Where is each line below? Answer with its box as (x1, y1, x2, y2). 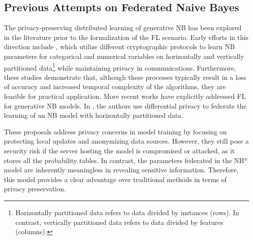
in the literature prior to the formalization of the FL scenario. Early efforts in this (4, 32, 249, 42)
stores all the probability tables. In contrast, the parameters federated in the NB (4, 155, 244, 165)
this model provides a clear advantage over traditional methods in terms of (4, 174, 227, 184)
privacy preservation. (4, 184, 66, 194)
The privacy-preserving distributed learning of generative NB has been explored (4, 22, 242, 33)
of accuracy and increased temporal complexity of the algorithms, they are (4, 81, 226, 92)
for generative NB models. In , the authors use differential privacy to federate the (4, 100, 247, 111)
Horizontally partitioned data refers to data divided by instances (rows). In (15, 207, 239, 217)
